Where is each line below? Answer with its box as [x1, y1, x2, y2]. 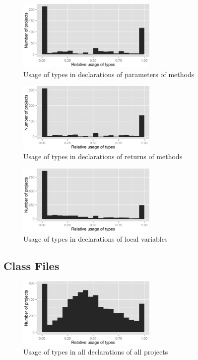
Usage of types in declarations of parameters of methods [23, 69, 195, 79]
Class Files [3, 258, 60, 273]
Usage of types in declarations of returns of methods [23, 151, 183, 162]
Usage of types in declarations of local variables [23, 233, 168, 244]
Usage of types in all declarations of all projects [23, 347, 168, 357]
